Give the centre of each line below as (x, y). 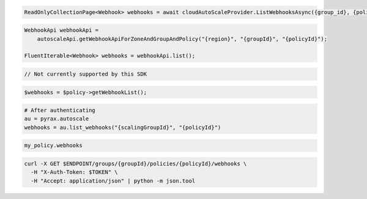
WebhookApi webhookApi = (61, 30)
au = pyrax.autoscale (57, 119)
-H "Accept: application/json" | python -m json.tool (113, 181)
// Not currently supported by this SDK (85, 74)
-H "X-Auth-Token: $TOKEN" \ (75, 172)
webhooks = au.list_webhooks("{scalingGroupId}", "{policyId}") (123, 127)
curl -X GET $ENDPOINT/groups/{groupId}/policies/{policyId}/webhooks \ (135, 164)
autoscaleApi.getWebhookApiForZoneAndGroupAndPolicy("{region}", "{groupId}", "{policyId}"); (182, 39)
